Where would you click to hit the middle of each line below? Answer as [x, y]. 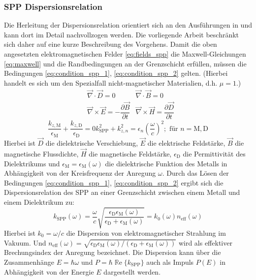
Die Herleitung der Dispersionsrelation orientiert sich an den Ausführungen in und [128, 25]
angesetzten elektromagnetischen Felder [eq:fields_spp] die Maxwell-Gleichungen [125, 54]
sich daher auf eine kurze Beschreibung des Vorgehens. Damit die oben [111, 44]
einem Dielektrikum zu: [39, 202]
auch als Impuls [170, 262]
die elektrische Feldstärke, [186, 143]
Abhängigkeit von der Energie [49, 271]
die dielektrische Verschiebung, [92, 143]
